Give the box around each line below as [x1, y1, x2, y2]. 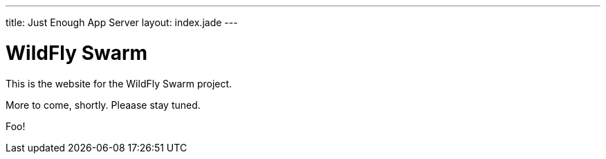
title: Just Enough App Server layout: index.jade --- [6, 17, 238, 28]
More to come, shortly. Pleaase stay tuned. [6, 98, 201, 111]
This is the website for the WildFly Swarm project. [6, 77, 232, 89]
